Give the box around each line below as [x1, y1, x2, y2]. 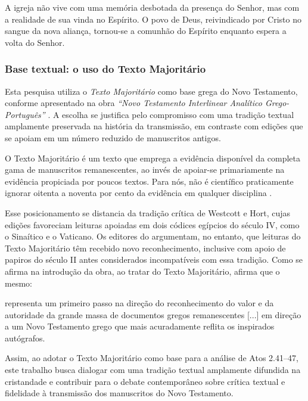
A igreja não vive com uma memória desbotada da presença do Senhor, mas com [5, 1, 300, 13]
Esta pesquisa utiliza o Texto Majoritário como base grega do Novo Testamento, [5, 85, 298, 97]
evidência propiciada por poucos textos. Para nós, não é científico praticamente [5, 175, 294, 187]
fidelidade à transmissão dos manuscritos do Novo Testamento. [5, 387, 234, 399]
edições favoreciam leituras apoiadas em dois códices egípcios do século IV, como [5, 218, 300, 231]
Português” [5, 108, 45, 120]
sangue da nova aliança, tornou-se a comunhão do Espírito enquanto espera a [5, 24, 287, 37]
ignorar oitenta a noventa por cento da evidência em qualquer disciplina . [5, 186, 272, 199]
